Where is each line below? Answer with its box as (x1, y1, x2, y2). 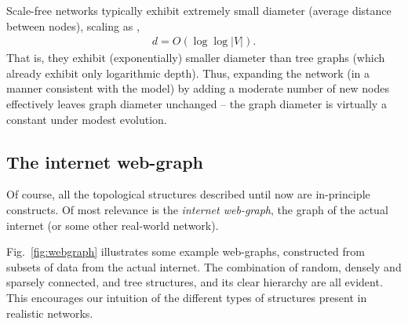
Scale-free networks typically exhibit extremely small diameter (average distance (6, 2, 392, 18)
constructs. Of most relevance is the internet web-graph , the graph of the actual (6, 201, 388, 217)
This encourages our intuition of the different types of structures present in (6, 289, 367, 305)
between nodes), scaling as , (6, 17, 140, 34)
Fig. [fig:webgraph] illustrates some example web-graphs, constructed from (6, 243, 365, 260)
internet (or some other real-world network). (6, 217, 219, 233)
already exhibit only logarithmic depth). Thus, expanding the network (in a (6, 64, 370, 81)
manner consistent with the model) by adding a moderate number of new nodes (6, 80, 390, 96)
